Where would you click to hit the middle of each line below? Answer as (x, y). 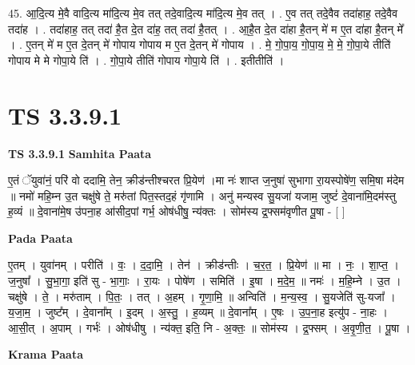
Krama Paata (46, 354)
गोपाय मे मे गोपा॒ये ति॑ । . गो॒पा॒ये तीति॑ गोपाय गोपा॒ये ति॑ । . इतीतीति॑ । (146, 60)
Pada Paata (40, 238)
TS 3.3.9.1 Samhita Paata (80, 153)
